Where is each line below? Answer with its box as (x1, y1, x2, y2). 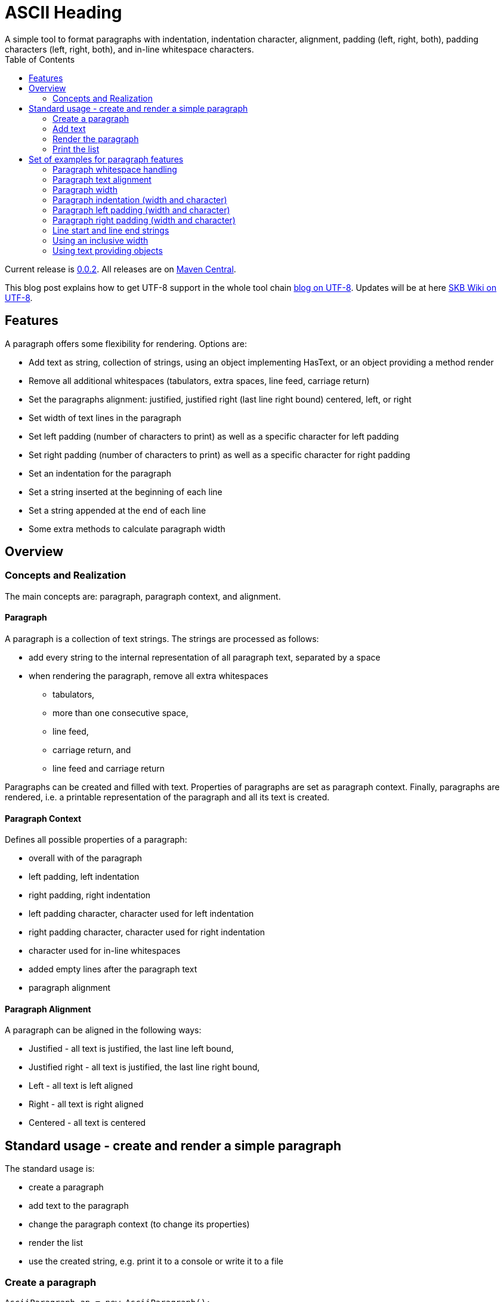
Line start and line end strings (52, 225, 169, 235)
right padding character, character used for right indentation (29, 927, 265, 938)
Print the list (52, 143, 100, 154)
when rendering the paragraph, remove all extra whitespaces (29, 671, 268, 681)
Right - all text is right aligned (29, 1099, 144, 1110)
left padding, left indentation (29, 871, 140, 882)
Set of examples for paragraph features (29, 153, 184, 164)
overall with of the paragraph (29, 853, 143, 864)
